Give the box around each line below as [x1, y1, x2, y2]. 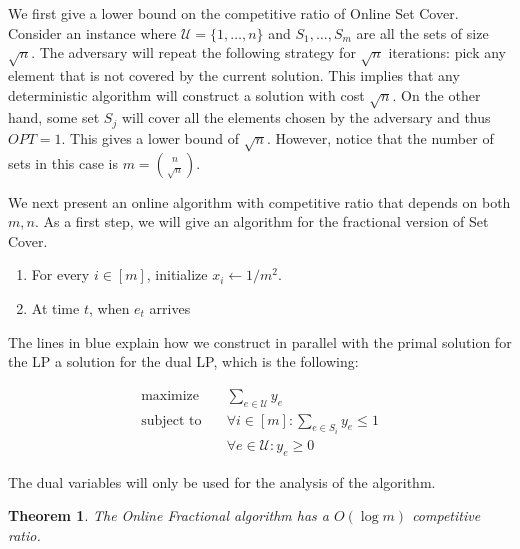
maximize [141, 388, 200, 403]
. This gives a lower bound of [61, 127, 240, 148]
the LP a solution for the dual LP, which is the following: [8, 351, 359, 372]
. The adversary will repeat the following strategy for [31, 42, 356, 63]
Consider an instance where [8, 22, 177, 43]
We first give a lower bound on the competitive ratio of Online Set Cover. [8, 3, 459, 23]
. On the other [392, 84, 481, 105]
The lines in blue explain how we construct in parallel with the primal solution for [8, 331, 512, 352]
